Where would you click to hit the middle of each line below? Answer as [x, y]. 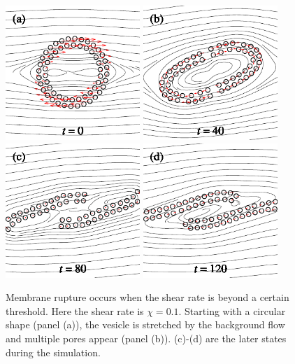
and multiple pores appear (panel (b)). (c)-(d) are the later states [146, 338]
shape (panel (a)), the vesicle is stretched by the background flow [145, 324]
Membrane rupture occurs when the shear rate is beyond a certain [147, 297]
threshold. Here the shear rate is [75, 310]
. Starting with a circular [232, 310]
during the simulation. [53, 352]
